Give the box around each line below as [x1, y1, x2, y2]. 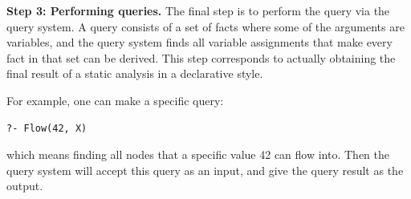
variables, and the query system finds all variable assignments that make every [6, 34, 393, 51]
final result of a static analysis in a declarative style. [6, 65, 263, 82]
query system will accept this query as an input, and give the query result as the [6, 161, 404, 178]
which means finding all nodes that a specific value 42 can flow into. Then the [6, 146, 389, 163]
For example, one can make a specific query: [6, 91, 224, 108]
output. [6, 177, 43, 194]
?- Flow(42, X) [6, 122, 87, 134]
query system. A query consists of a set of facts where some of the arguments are [6, 18, 405, 35]
